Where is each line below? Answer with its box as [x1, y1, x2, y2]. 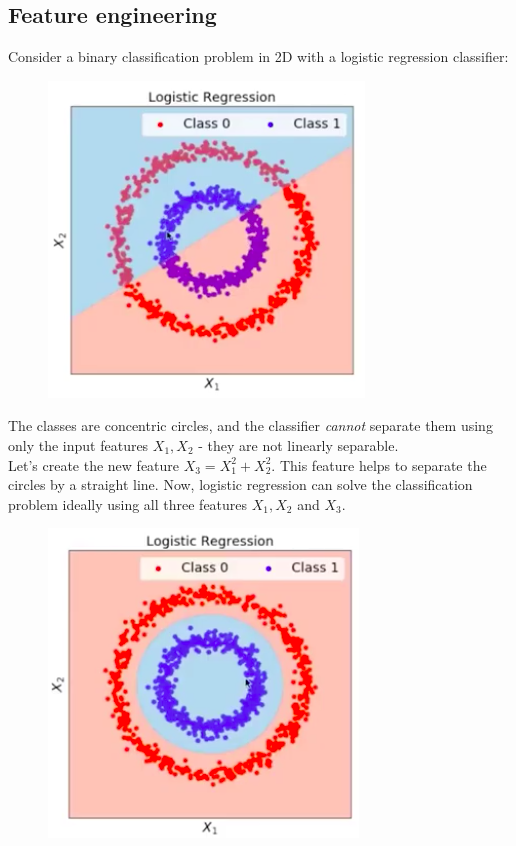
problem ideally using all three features [8, 493, 248, 514]
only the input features [8, 434, 149, 455]
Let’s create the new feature [8, 454, 180, 475]
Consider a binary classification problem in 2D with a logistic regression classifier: [8, 46, 509, 67]
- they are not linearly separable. [198, 434, 399, 455]
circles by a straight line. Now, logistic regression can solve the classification [8, 474, 473, 495]
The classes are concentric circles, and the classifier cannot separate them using [8, 415, 493, 436]
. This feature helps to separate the [271, 454, 487, 475]
